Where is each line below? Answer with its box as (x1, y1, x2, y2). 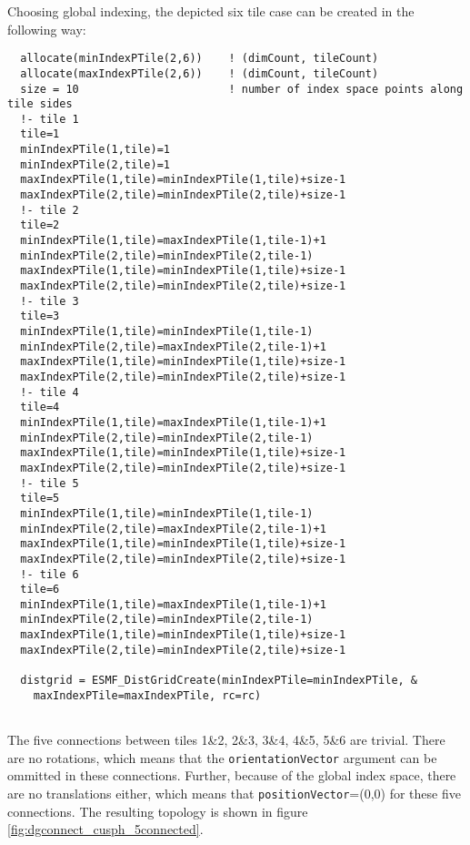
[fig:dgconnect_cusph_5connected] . (7, 820, 204, 839)
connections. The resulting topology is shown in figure (7, 801, 308, 820)
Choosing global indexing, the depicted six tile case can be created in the (7, 2, 415, 20)
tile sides (7, 97, 73, 111)
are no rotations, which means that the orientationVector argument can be (7, 748, 437, 767)
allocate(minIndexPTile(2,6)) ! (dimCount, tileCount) (20, 52, 379, 66)
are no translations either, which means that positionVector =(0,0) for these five (7, 783, 461, 802)
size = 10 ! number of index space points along (20, 82, 464, 96)
